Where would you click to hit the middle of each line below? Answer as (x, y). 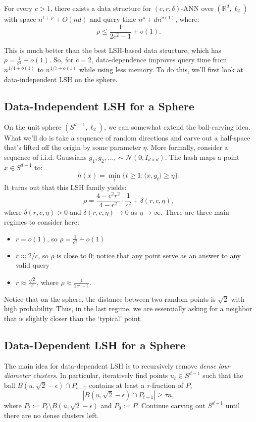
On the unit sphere (33, 126)
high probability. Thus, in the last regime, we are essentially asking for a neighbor (128, 308)
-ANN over (197, 8)
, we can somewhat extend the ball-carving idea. (177, 126)
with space (20, 19)
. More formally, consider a (187, 147)
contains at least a (117, 385)
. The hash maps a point (202, 157)
